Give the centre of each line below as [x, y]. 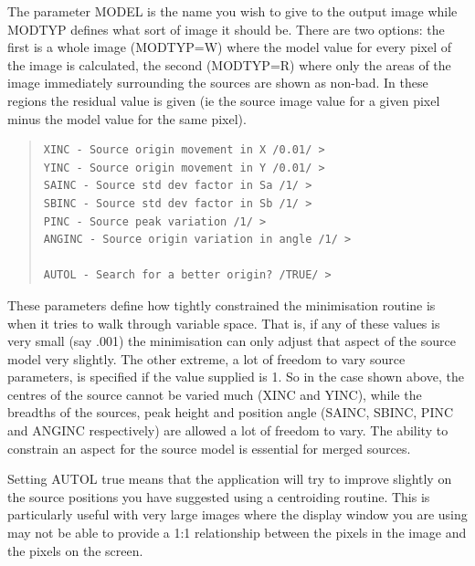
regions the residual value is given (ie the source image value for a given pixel [224, 100]
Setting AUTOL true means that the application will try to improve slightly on [230, 479]
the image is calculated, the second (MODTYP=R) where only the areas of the [229, 64]
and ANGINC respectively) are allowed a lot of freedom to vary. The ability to [228, 430]
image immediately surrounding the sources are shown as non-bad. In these [218, 83]
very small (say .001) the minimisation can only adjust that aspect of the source [232, 341]
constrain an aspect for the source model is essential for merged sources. [209, 448]
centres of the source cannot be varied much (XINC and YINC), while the [215, 394]
